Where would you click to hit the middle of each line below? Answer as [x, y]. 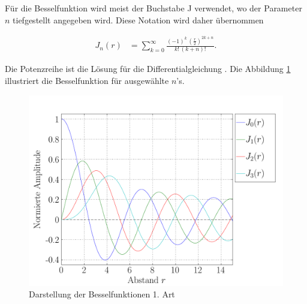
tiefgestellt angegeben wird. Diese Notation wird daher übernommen [138, 19]
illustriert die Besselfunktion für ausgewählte [87, 80]
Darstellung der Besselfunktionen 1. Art [102, 294]
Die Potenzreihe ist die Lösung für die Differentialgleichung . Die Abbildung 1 [148, 69]
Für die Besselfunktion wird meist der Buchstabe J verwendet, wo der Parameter [153, 8]
